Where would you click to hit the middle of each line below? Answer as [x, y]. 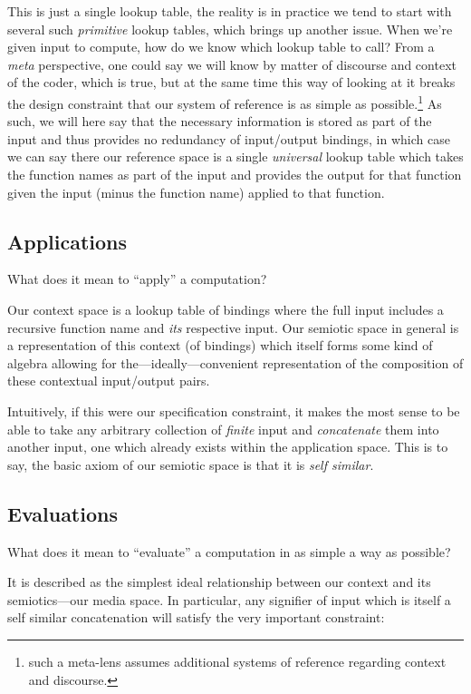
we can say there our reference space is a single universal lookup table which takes [235, 156]
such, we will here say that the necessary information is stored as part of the [220, 121]
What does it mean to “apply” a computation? [137, 279]
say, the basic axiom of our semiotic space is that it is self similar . [191, 464]
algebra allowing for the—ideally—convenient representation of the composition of [235, 362]
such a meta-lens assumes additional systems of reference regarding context [237, 661]
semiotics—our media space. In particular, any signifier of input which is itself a [229, 599]
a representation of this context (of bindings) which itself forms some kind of [220, 345]
